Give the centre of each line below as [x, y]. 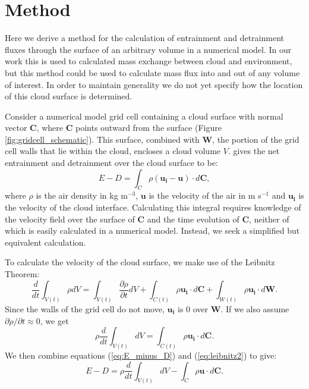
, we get [54, 320]
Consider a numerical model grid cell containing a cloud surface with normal [144, 116]
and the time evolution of [193, 219]
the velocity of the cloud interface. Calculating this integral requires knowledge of [153, 207]
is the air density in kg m [82, 195]
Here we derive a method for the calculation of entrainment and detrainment [144, 38]
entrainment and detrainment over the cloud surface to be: [111, 163]
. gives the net [254, 151]
